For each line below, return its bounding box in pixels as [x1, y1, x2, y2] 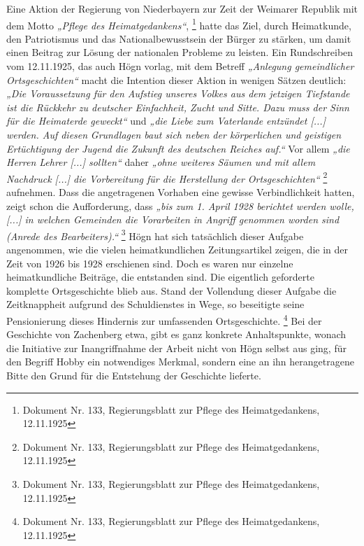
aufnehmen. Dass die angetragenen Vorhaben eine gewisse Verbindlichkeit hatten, [6, 185, 355, 199]
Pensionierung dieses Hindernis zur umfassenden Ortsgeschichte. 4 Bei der [6, 311, 322, 328]
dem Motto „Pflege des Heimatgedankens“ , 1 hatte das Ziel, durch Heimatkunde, [6, 15, 351, 32]
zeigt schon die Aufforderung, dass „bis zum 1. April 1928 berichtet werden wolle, [6, 198, 354, 213]
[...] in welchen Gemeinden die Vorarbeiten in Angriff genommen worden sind [6, 212, 340, 227]
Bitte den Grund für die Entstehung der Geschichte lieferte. [6, 368, 261, 383]
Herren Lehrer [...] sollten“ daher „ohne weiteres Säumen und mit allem [6, 155, 316, 169]
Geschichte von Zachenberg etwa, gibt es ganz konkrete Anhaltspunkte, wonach [6, 327, 347, 342]
